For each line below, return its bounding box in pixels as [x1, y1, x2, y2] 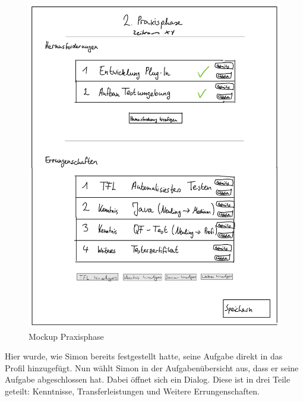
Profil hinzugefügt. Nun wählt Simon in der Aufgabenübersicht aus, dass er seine [5, 361, 299, 374]
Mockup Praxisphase [29, 330, 104, 342]
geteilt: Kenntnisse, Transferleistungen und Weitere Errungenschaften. [5, 385, 260, 397]
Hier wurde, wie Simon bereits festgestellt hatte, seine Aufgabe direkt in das [5, 350, 283, 362]
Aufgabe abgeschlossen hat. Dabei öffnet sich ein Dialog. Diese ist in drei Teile [5, 373, 291, 386]
